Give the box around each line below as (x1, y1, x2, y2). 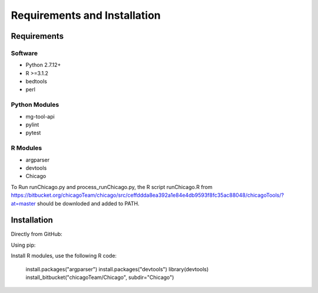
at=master (11, 200, 37, 207)
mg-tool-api (25, 113, 55, 120)
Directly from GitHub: (11, 231, 63, 238)
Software (11, 49, 38, 57)
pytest (25, 129, 41, 136)
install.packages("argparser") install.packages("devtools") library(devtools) (25, 265, 209, 272)
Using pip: (11, 241, 36, 248)
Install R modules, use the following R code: (11, 252, 117, 260)
